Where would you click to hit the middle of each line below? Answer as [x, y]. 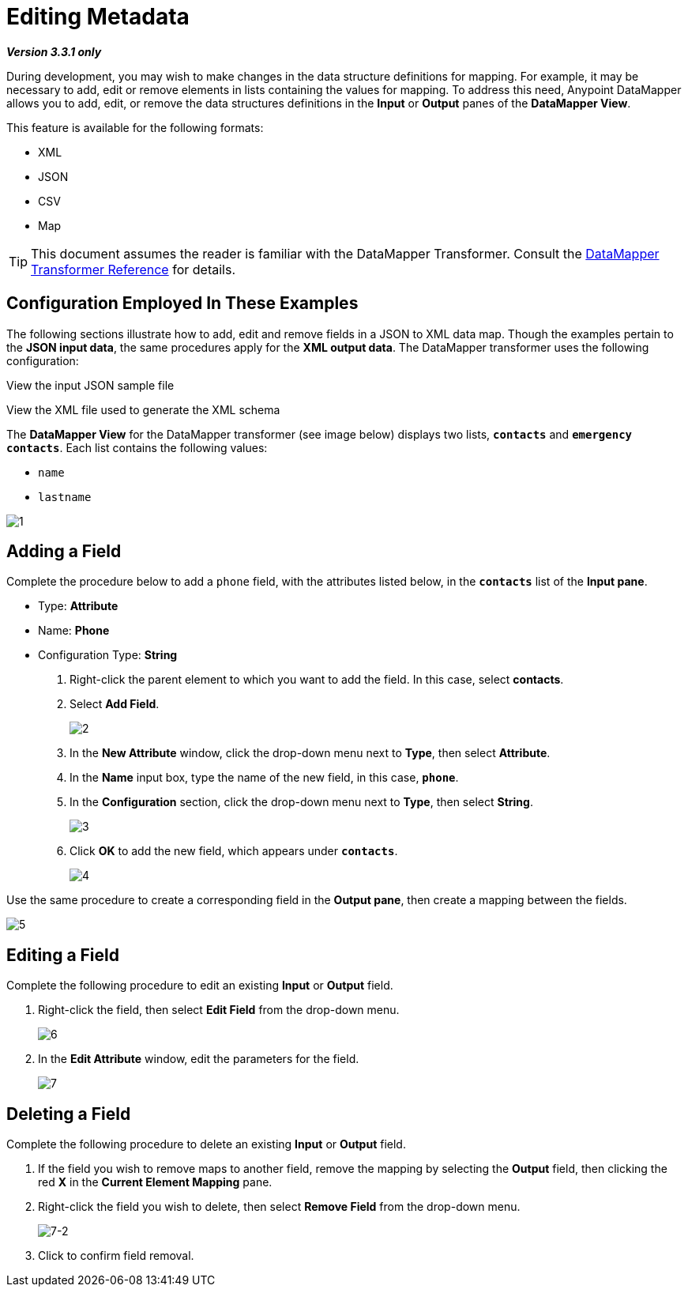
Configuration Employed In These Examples [182, 303]
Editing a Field [63, 955]
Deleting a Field [69, 1114]
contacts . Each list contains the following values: [137, 447]
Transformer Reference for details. [133, 269]
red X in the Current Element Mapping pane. [155, 1182]
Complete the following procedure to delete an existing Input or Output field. [206, 1144]
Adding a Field [64, 552]
